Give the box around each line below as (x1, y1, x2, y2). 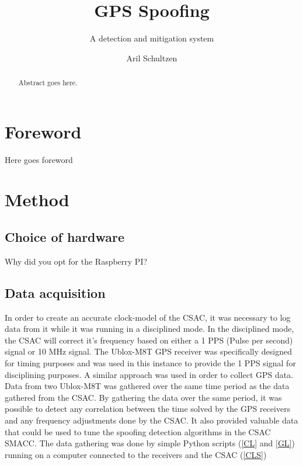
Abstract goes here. (18, 78, 78, 88)
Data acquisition (5, 283, 106, 301)
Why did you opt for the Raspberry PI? (5, 255, 148, 267)
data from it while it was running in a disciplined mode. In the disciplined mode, (5, 322, 294, 335)
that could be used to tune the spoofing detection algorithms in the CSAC (5, 425, 271, 438)
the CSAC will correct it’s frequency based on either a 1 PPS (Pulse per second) (5, 334, 293, 346)
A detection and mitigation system (89, 32, 214, 44)
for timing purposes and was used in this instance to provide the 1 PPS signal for (5, 357, 296, 369)
